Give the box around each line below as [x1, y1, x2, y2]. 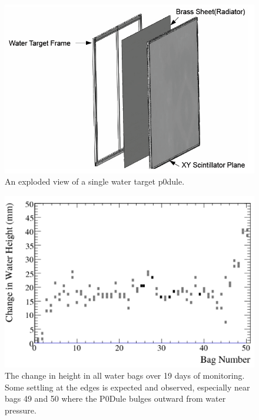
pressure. [5, 403, 36, 416]
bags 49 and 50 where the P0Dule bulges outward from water [5, 392, 226, 405]
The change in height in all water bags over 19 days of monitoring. [5, 369, 245, 382]
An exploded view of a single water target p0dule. [5, 175, 185, 188]
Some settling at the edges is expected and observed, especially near [5, 380, 250, 393]
